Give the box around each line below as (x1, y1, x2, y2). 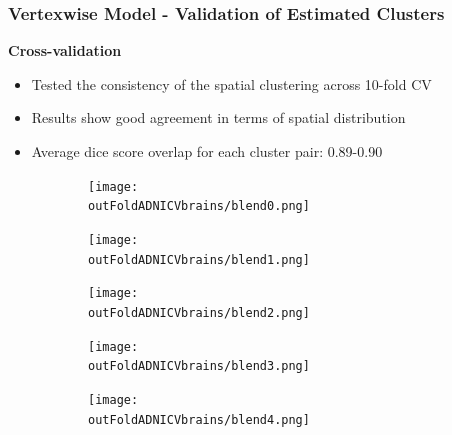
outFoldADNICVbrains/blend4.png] (88, 412, 310, 427)
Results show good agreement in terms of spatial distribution (31, 107, 406, 128)
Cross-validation (8, 40, 122, 61)
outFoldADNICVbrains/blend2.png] (88, 305, 310, 320)
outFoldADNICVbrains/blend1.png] (88, 252, 310, 267)
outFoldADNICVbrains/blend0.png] (88, 199, 310, 214)
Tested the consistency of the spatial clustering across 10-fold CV (31, 73, 432, 94)
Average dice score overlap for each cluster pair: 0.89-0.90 (31, 141, 383, 161)
